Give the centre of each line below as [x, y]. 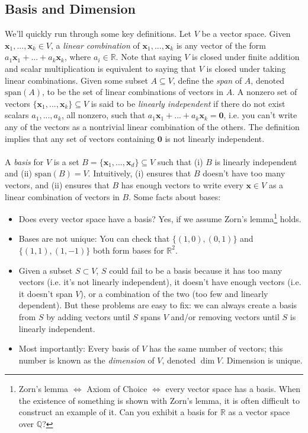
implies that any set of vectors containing [80, 138]
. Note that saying [149, 57]
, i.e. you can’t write [260, 115]
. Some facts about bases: [175, 196]
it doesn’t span [46, 293]
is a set [66, 161]
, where [78, 57]
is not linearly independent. [215, 138]
